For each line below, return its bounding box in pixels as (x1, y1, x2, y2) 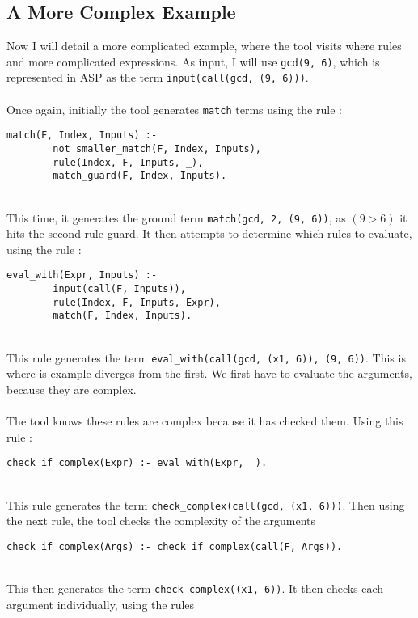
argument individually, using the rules (6, 595, 195, 612)
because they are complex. (6, 380, 137, 397)
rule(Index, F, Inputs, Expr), (53, 296, 221, 308)
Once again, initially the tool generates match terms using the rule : (6, 100, 342, 117)
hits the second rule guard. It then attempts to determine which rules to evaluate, (6, 225, 412, 242)
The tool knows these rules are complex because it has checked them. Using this (6, 413, 403, 430)
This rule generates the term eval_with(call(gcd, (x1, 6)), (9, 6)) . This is (6, 349, 406, 366)
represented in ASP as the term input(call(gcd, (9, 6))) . (6, 69, 309, 86)
